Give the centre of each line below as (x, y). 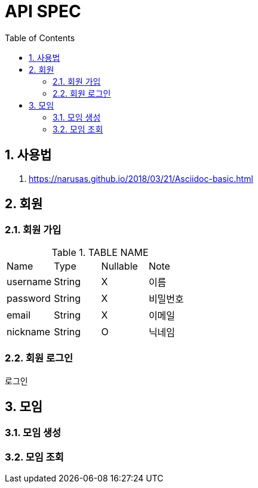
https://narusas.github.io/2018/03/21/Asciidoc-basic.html (141, 178)
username (29, 281)
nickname (29, 331)
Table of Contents (40, 38)
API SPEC (43, 11)
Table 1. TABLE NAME (100, 252)
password (29, 298)
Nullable (119, 266)
